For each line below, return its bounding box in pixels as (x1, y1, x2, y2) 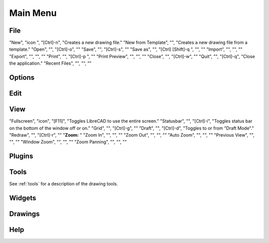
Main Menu (9, 7, 57, 18)
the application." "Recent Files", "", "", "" (9, 60, 92, 67)
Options (9, 74, 35, 82)
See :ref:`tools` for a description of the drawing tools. (9, 181, 118, 187)
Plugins (9, 152, 33, 161)
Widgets (9, 194, 36, 202)
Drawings (9, 210, 40, 218)
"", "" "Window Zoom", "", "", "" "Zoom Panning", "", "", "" (9, 139, 127, 145)
